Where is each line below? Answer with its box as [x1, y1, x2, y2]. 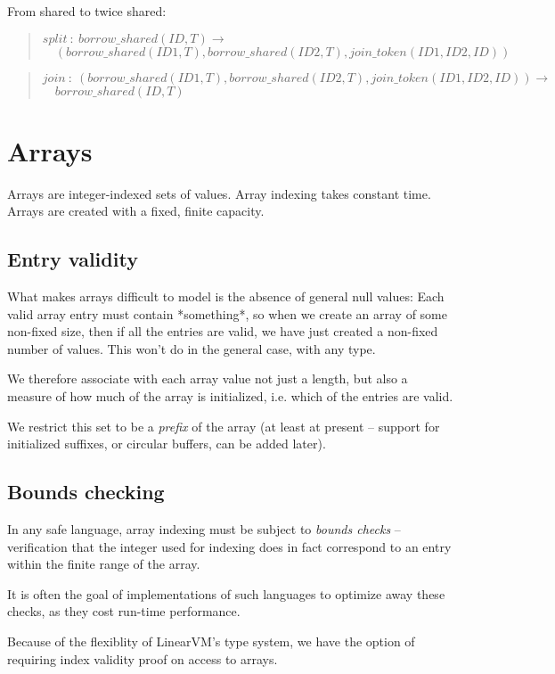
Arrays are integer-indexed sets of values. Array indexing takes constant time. [7, 184, 431, 202]
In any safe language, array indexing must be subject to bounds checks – [7, 520, 401, 538]
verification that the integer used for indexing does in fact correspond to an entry [7, 537, 452, 555]
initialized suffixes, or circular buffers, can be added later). [7, 434, 326, 453]
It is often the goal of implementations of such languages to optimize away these [7, 584, 445, 603]
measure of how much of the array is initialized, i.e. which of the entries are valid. [7, 387, 453, 406]
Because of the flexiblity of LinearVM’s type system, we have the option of [7, 632, 415, 651]
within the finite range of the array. [7, 555, 200, 573]
